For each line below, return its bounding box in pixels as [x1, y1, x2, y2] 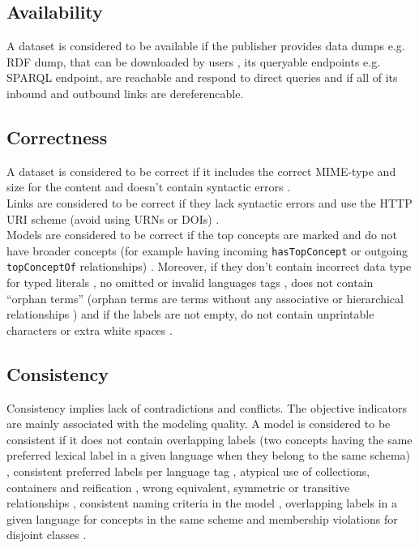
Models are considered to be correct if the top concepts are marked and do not [6, 226, 397, 243]
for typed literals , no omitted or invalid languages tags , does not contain [6, 274, 374, 291]
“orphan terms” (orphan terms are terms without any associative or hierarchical [6, 289, 404, 306]
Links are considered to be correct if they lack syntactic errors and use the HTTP [6, 194, 413, 211]
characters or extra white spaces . [6, 321, 173, 338]
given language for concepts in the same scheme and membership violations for [6, 510, 398, 527]
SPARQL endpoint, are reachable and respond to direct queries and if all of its [6, 69, 398, 86]
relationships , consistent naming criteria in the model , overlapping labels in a [6, 494, 398, 512]
